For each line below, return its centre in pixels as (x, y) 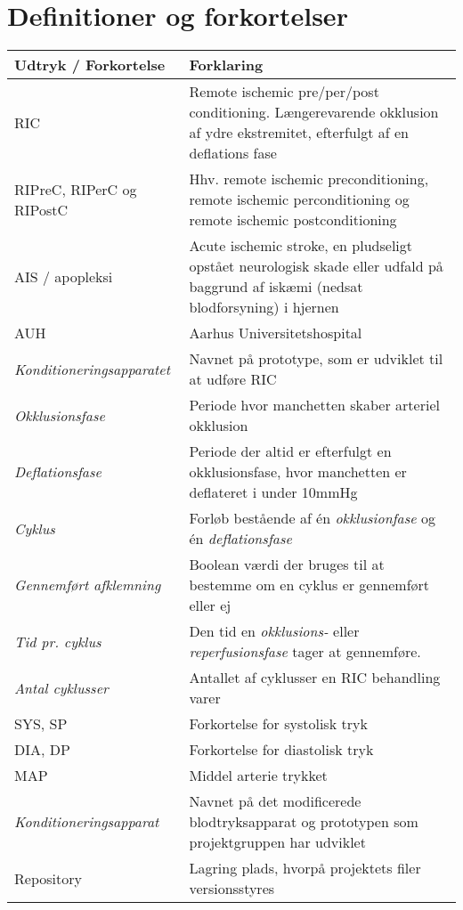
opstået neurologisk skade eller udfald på (316, 266)
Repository (48, 878)
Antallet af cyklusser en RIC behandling (315, 678)
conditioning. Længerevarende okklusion (314, 112)
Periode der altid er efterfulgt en (290, 451)
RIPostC (41, 209)
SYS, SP (41, 724)
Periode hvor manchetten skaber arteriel (314, 405)
